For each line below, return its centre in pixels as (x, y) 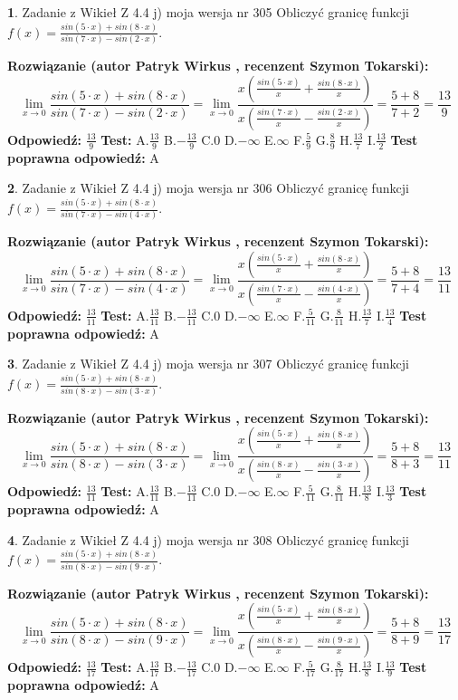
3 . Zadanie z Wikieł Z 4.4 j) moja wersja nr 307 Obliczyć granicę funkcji (208, 364)
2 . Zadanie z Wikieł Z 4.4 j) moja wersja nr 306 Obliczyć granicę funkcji (208, 188)
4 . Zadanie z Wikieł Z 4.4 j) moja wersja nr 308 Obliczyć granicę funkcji (208, 539)
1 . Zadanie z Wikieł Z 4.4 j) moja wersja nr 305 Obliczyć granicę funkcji (208, 12)
